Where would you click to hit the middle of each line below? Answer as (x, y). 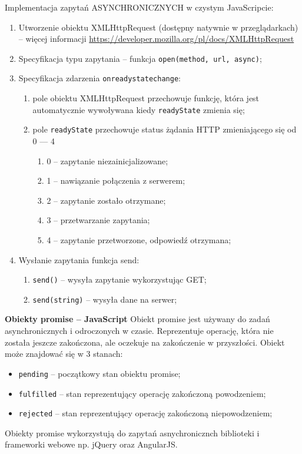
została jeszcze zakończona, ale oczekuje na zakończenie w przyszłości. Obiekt (145, 342)
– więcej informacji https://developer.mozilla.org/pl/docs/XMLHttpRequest (156, 39)
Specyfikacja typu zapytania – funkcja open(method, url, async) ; (140, 58)
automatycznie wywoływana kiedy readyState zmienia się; (139, 109)
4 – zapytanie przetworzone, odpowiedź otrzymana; (139, 239)
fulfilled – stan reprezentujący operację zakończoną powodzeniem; (142, 393)
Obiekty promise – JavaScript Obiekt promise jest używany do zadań (137, 319)
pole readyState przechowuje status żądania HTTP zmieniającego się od (165, 129)
